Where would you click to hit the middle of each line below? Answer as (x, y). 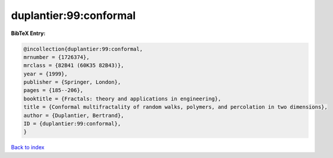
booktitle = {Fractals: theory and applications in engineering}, (122, 99)
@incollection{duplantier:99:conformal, (83, 49)
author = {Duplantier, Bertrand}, (74, 115)
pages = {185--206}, (53, 90)
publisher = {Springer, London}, (72, 82)
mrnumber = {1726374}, (56, 57)
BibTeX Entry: (28, 33)
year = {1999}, (45, 74)
